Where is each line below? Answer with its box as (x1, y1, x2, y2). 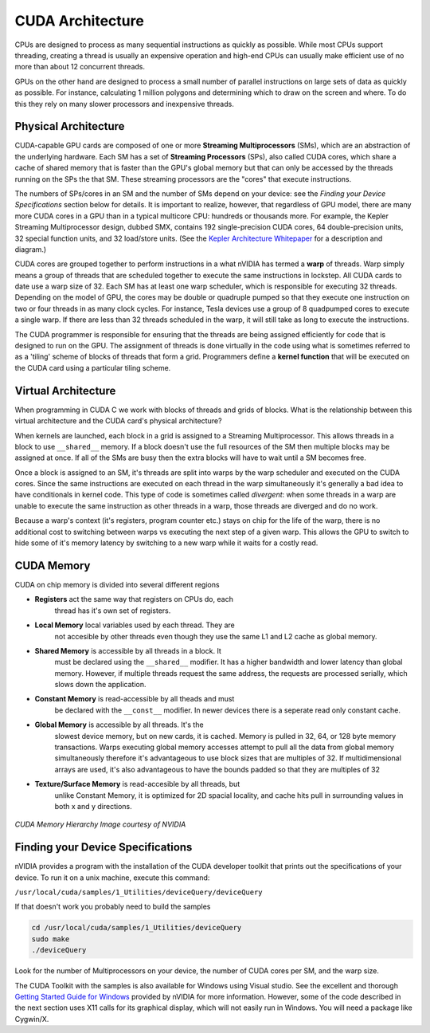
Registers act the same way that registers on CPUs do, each (34, 595, 234, 604)
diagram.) (14, 244, 47, 254)
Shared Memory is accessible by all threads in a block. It (34, 646, 222, 655)
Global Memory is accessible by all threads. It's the (34, 720, 204, 729)
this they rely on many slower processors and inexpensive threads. (14, 99, 234, 108)
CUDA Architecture (14, 12, 145, 29)
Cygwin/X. (14, 1014, 49, 1023)
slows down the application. (54, 680, 147, 689)
